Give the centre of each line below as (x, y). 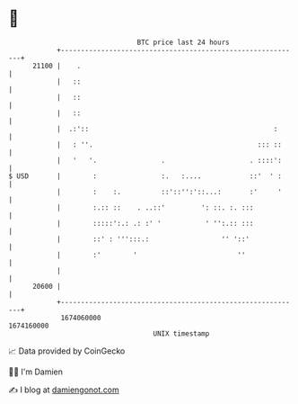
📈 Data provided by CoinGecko (67, 351)
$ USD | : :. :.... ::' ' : (145, 176)
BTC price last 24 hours (183, 42)
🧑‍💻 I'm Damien (36, 372)
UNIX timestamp (181, 333)
